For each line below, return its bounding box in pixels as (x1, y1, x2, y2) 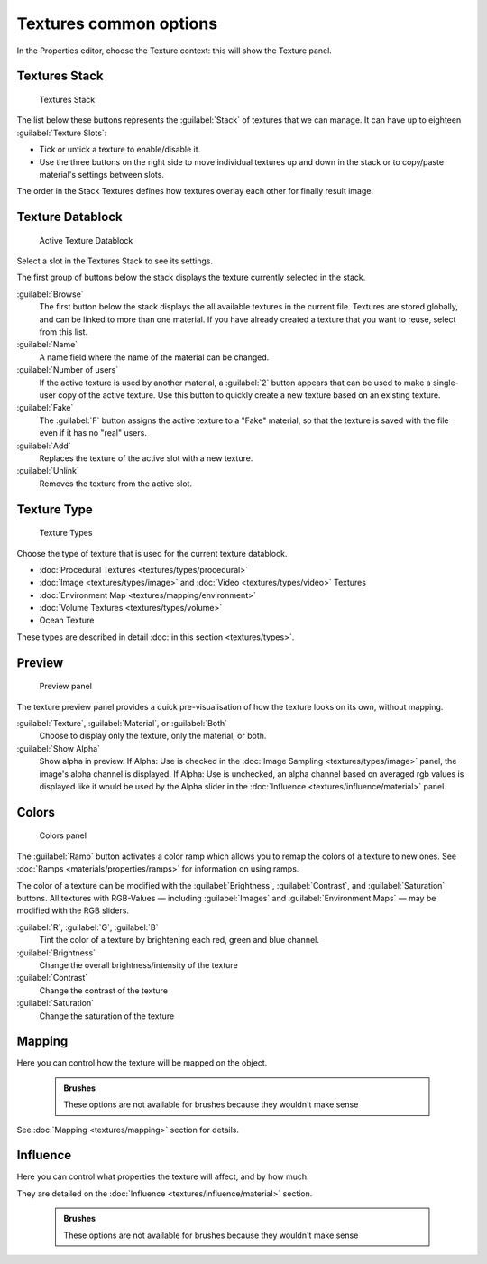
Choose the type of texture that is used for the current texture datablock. (16, 548, 288, 558)
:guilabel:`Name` (16, 339, 78, 350)
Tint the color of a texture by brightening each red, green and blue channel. (39, 935, 320, 946)
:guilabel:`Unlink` (16, 466, 80, 476)
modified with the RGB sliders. (16, 905, 130, 916)
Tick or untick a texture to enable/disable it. (39, 144, 201, 155)
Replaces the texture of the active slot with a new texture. (39, 452, 253, 464)
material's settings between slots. (39, 169, 164, 180)
